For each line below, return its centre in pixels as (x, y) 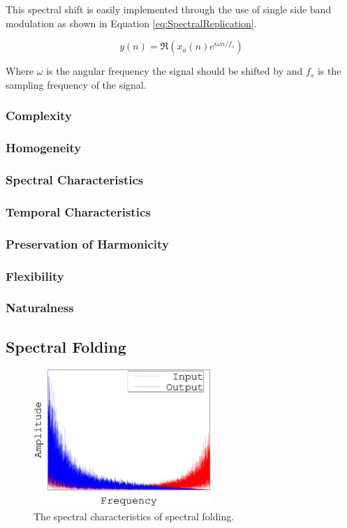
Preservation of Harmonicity (87, 243)
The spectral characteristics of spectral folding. (134, 516)
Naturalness (40, 308)
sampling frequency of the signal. (76, 84)
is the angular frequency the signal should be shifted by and (175, 71)
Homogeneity (44, 148)
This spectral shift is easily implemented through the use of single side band (169, 9)
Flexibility (35, 276)
